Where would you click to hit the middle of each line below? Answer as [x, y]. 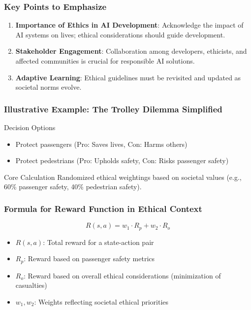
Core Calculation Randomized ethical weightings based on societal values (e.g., [123, 177]
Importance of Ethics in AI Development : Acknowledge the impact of [129, 25]
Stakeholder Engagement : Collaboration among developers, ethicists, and [131, 51]
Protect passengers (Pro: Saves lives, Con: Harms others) [101, 144]
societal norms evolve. [48, 87]
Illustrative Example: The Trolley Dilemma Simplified [113, 109]
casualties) [31, 285]
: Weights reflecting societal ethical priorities [101, 301]
